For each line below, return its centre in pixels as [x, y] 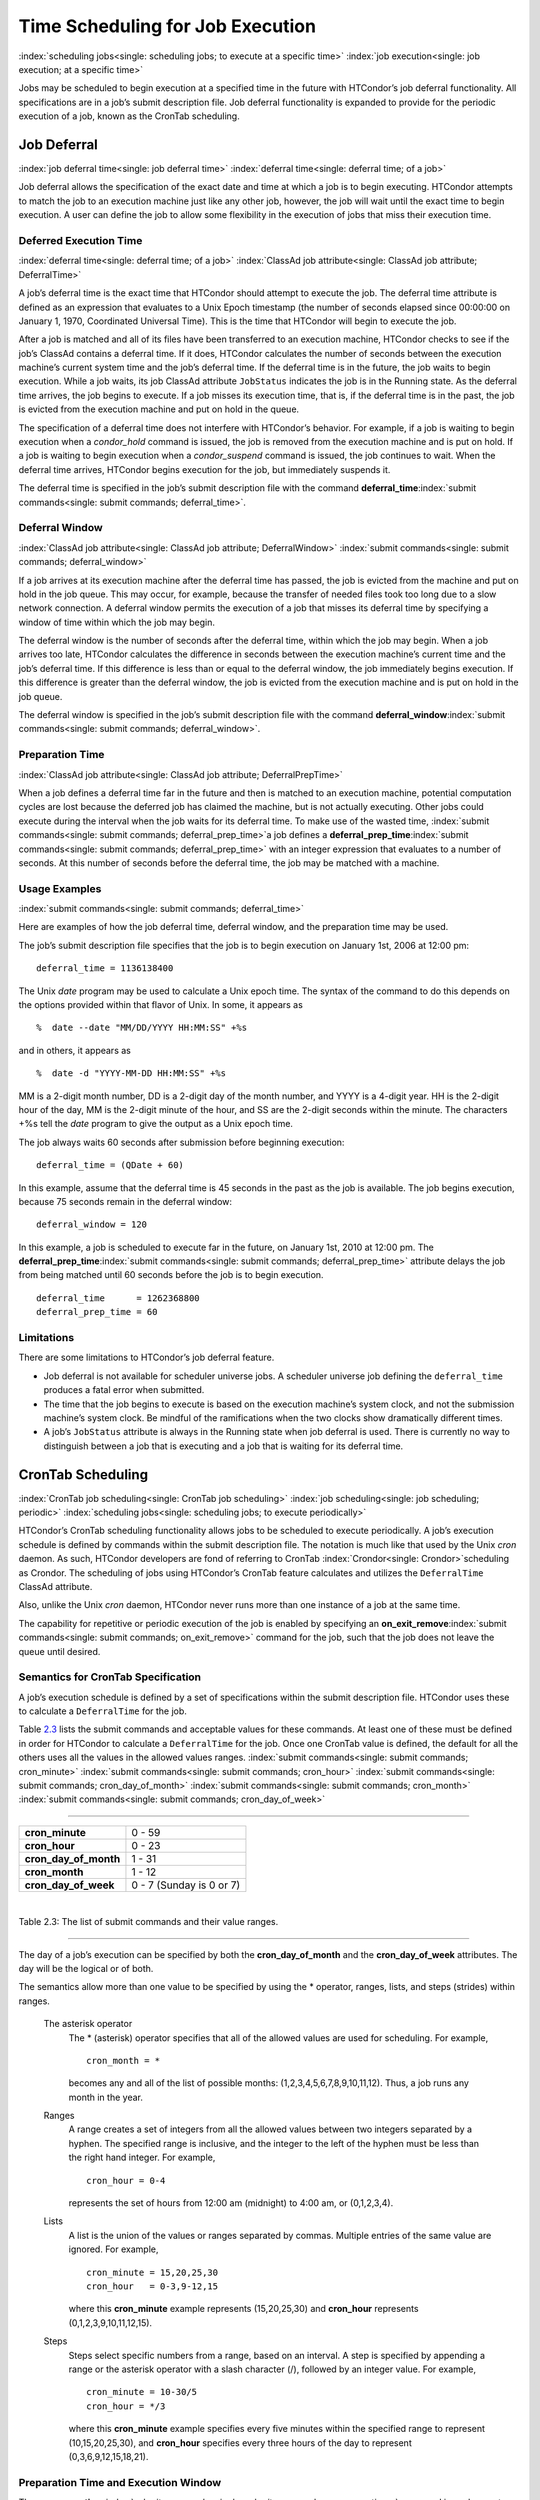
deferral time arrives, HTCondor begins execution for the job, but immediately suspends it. [204, 469]
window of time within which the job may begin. [116, 622]
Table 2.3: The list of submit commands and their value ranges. [148, 1922]
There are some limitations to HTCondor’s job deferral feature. [146, 1357]
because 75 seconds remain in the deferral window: [125, 1201]
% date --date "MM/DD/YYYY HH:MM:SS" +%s [142, 1028]
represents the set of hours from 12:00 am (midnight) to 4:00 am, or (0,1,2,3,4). [231, 2203]
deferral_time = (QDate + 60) [110, 1165]
